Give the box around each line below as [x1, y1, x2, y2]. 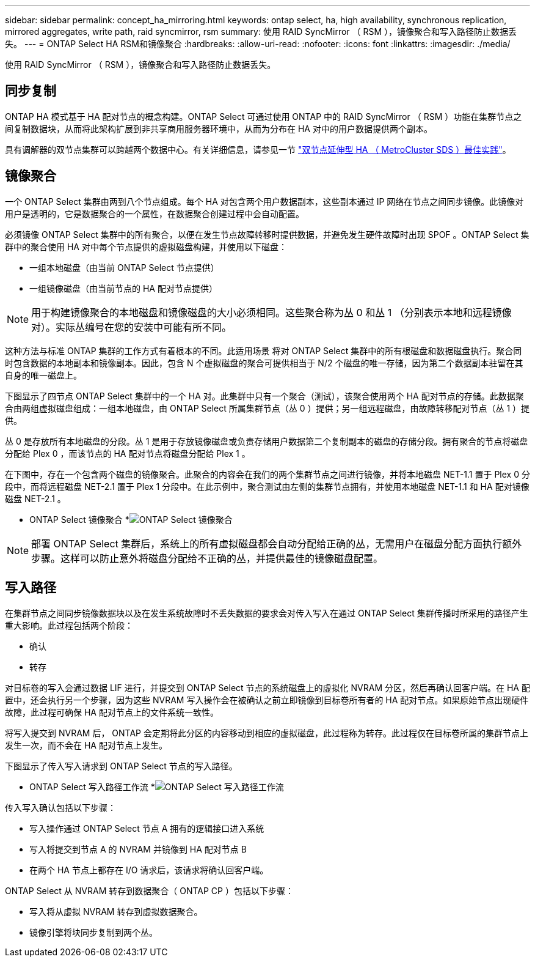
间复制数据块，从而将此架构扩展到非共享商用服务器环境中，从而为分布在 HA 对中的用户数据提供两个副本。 [5, 123, 432, 134]
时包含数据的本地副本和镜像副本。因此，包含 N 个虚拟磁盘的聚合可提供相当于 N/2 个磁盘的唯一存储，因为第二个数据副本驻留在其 [5, 357, 523, 368]
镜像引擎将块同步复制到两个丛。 [29, 927, 158, 938]
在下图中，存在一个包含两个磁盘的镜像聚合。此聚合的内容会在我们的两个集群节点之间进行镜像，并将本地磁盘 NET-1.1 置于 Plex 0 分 [5, 468, 530, 479]
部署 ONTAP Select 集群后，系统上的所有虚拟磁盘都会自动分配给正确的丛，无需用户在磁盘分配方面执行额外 [31, 537, 522, 550]
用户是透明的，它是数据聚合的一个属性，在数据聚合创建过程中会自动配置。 [5, 208, 304, 219]
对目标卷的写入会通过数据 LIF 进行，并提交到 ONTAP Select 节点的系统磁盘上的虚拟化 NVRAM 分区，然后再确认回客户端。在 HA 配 [5, 682, 530, 693]
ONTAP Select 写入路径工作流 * [29, 781, 155, 792]
